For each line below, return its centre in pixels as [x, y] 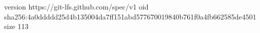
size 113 [16, 26]
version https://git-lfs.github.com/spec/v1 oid [76, 6]
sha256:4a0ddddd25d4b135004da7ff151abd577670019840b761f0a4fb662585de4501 [130, 16]
